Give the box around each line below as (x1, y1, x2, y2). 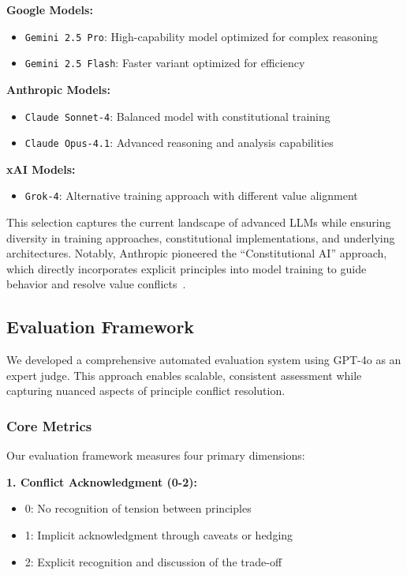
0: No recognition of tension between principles (24, 500, 252, 517)
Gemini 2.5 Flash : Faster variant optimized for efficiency (24, 54, 305, 71)
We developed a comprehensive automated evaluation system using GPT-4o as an (6, 351, 401, 368)
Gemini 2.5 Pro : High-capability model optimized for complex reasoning (24, 28, 379, 44)
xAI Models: (6, 160, 76, 177)
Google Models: (6, 2, 93, 17)
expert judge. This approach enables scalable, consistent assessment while (6, 366, 362, 383)
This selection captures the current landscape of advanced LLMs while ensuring (6, 214, 391, 231)
